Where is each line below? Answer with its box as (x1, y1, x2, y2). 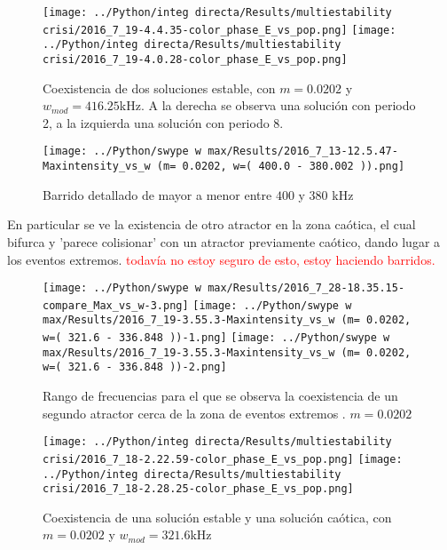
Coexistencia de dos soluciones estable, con (43, 78, 276, 97)
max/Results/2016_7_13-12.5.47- (208, 145, 398, 158)
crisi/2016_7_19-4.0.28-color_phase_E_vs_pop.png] (43, 52, 348, 66)
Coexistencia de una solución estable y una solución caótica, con (43, 507, 392, 526)
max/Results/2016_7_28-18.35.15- (208, 282, 405, 295)
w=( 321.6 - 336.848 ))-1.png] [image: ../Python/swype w (43, 331, 390, 345)
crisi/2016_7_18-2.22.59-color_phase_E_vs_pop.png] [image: (43, 452, 403, 466)
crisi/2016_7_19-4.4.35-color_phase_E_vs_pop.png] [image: (43, 23, 396, 36)
